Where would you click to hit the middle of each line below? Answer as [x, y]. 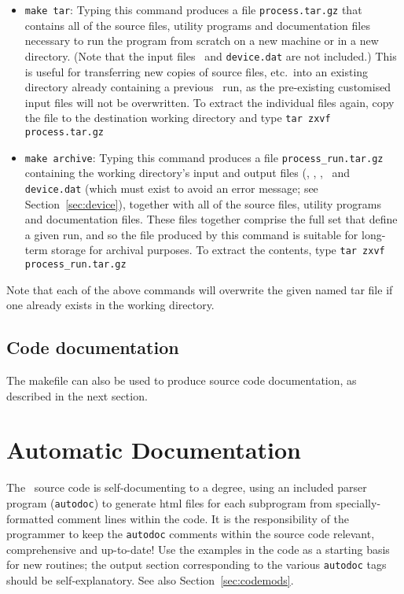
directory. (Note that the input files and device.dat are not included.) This [211, 55]
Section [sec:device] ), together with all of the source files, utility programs [203, 203]
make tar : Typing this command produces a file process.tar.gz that [193, 9]
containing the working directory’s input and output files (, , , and [187, 173]
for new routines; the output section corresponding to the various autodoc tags [196, 564]
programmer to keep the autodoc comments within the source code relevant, [191, 534]
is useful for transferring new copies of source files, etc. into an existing [196, 71]
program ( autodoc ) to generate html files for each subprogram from [169, 502]
